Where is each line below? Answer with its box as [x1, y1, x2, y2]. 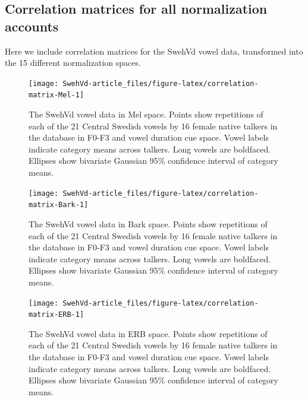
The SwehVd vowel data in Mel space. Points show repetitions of [29, 108, 263, 120]
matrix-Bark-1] [29, 201, 89, 209]
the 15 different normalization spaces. [5, 56, 141, 69]
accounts [5, 17, 59, 35]
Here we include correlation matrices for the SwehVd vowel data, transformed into [5, 45, 303, 57]
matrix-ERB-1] [29, 310, 84, 319]
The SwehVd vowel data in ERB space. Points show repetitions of [29, 327, 268, 339]
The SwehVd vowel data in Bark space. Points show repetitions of [29, 217, 268, 230]
